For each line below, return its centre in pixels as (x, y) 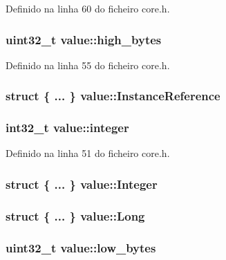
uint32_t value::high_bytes (84, 39)
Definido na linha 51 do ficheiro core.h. (88, 153)
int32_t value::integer (67, 128)
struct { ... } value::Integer (82, 184)
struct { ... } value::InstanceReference (113, 96)
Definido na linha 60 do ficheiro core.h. (88, 8)
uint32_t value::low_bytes (81, 247)
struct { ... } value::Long (75, 215)
